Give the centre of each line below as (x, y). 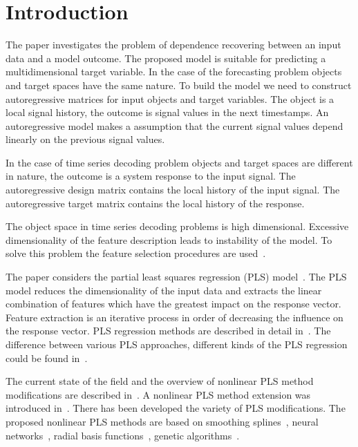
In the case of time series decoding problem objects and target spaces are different (179, 162)
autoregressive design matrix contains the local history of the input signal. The (173, 190)
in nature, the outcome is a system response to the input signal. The (151, 176)
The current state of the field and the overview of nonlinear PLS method (160, 381)
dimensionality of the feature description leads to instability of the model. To (169, 239)
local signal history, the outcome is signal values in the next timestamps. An (167, 112)
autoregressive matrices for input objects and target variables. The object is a (170, 98)
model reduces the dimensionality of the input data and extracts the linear (164, 290)
